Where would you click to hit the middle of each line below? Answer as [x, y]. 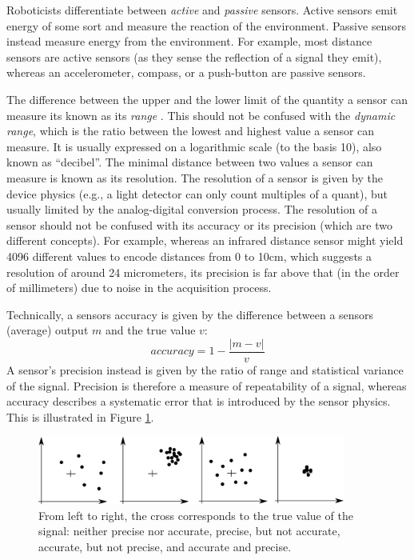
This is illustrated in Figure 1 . [80, 416]
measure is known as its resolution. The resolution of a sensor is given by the [195, 177]
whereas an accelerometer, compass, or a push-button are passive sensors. [186, 72]
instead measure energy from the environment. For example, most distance [189, 41]
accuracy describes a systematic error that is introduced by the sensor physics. [199, 401]
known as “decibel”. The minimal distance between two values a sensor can [190, 162]
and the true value [150, 330]
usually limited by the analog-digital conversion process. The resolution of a [192, 209]
